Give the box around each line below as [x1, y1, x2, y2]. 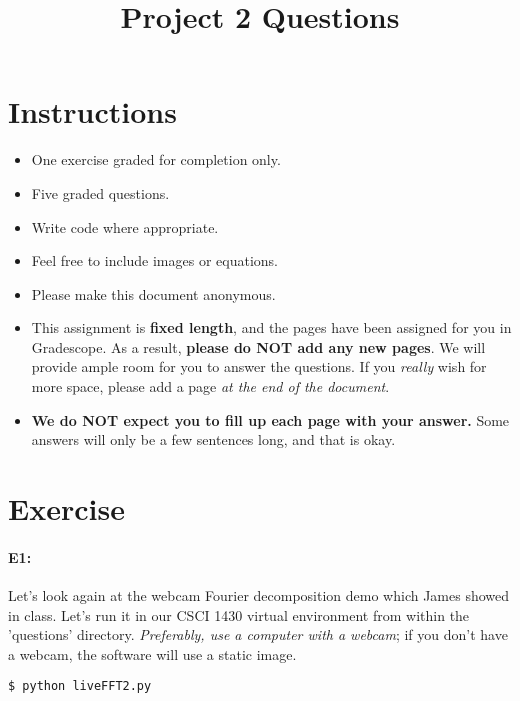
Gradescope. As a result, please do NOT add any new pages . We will [31, 336, 486, 357]
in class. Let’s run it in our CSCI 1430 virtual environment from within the [8, 604, 470, 625]
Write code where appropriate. [31, 216, 219, 237]
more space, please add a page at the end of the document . [31, 376, 390, 397]
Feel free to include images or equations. [31, 250, 278, 271]
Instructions [8, 91, 177, 132]
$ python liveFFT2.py [8, 679, 152, 694]
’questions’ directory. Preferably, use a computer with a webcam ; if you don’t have [8, 624, 508, 645]
